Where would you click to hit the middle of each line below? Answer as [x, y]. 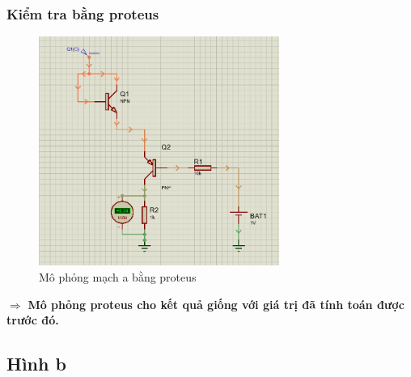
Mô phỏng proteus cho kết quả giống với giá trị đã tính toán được [216, 304]
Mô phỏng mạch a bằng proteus [118, 276]
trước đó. [33, 320]
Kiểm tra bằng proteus [83, 13]
